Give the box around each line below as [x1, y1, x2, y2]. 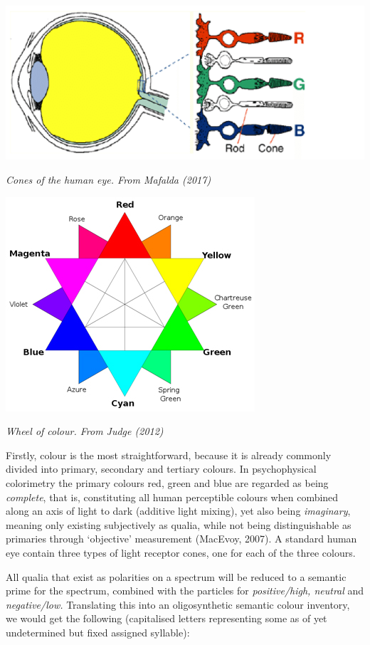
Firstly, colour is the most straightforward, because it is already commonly [6, 447, 332, 462]
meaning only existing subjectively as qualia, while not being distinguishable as [6, 517, 351, 532]
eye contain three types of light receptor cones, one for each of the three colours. [6, 545, 356, 560]
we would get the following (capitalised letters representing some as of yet [6, 611, 327, 626]
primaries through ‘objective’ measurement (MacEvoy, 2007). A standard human [6, 531, 357, 546]
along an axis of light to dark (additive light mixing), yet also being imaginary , [6, 503, 351, 518]
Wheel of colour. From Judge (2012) [6, 424, 164, 439]
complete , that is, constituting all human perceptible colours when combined [6, 489, 339, 504]
